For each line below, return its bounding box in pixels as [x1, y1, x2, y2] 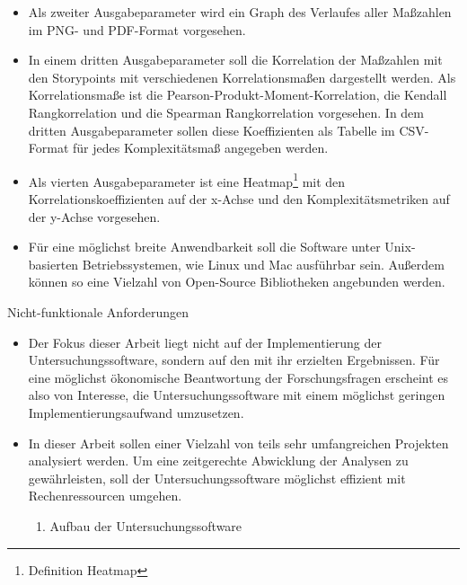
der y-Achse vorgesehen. [28, 207, 161, 226]
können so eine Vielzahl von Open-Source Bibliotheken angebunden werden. [28, 272, 445, 291]
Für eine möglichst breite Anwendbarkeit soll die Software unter [28, 237, 381, 256]
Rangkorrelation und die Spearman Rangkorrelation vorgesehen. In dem [28, 102, 424, 121]
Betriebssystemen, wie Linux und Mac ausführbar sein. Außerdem [82, 254, 445, 273]
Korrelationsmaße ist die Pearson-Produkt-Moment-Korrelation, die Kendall [28, 85, 447, 104]
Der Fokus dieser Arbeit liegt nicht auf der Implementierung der [28, 332, 382, 351]
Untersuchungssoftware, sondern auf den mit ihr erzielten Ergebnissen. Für [28, 350, 440, 369]
